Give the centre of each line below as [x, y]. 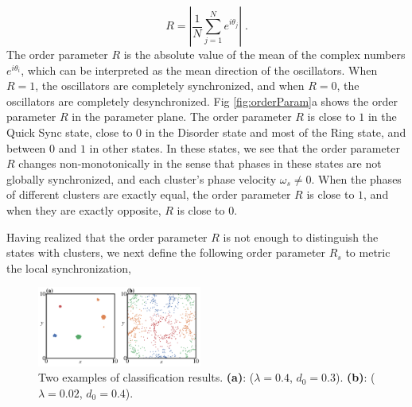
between [26, 147]
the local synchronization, [69, 267]
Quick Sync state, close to [70, 132]
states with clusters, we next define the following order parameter [166, 252]
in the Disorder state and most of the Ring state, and [276, 132]
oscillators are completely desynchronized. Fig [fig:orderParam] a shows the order [202, 101]
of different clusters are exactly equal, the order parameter [149, 194]
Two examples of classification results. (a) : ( [146, 377]
